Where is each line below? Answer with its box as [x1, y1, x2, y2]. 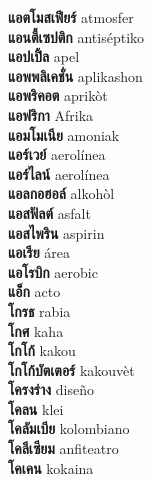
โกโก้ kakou [8, 340, 76, 361]
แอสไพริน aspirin [8, 222, 105, 243]
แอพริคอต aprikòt [8, 85, 108, 106]
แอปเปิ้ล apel [8, 46, 80, 67]
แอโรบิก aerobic [8, 261, 98, 282]
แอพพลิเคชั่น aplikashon [8, 65, 143, 86]
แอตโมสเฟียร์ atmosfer [8, 7, 134, 27]
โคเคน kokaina [8, 457, 94, 478]
